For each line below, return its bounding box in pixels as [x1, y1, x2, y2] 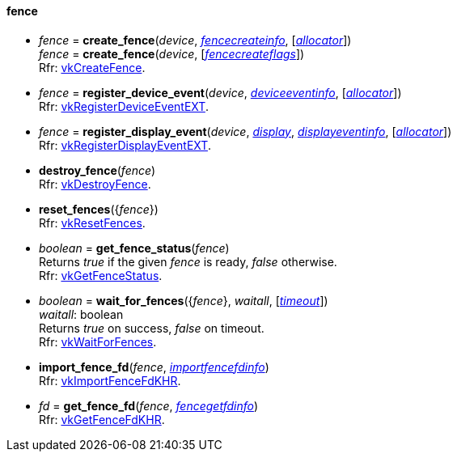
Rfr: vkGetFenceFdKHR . [39, 412, 165, 426]
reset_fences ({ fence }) [39, 201, 159, 216]
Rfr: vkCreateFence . [39, 60, 146, 74]
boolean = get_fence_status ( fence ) [39, 240, 230, 255]
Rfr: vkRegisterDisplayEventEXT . [39, 138, 211, 152]
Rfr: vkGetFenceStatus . [39, 268, 163, 282]
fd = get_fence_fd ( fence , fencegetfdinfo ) [39, 398, 259, 413]
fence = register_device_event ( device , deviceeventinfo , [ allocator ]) [39, 85, 402, 100]
